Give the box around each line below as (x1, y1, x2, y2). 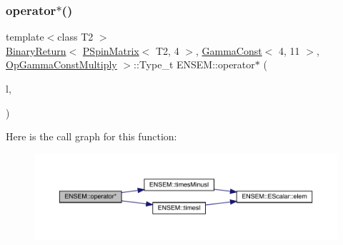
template (6, 29, 44, 44)
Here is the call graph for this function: (6, 129, 177, 144)
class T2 (57, 29, 94, 44)
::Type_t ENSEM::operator (134, 57, 255, 72)
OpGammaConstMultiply (6, 57, 117, 72)
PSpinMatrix (82, 43, 139, 58)
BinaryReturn (6, 43, 66, 58)
